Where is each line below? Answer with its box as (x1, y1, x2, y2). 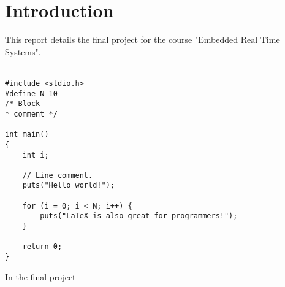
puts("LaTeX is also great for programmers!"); (40, 212, 238, 221)
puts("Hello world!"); (22, 181, 115, 190)
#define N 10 (5, 89, 58, 98)
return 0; (22, 242, 63, 251)
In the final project (5, 270, 76, 283)
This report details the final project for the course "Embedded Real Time (5, 33, 280, 46)
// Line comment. (22, 170, 93, 180)
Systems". (5, 45, 41, 58)
